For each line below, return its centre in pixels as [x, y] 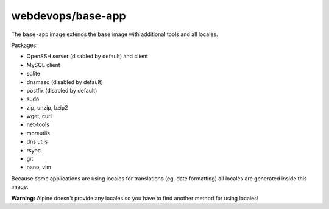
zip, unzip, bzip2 [47, 107]
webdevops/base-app [69, 16]
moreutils [38, 133]
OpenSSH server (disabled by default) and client [87, 56]
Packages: [24, 45]
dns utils [37, 142]
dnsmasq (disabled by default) [65, 82]
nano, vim [39, 167]
